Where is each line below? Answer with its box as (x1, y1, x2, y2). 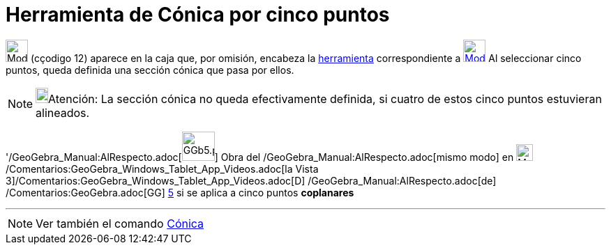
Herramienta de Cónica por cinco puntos (6, 3, 390, 26)
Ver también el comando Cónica (36, 216, 204, 231)
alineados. (36, 105, 90, 120)
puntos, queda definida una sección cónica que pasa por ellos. (6, 63, 294, 76)
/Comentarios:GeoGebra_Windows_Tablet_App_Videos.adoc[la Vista (6, 162, 319, 175)
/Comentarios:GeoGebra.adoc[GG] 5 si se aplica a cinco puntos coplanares (6, 186, 354, 198)
